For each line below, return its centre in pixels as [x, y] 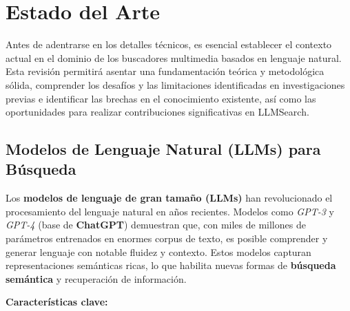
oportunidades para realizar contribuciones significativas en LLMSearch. [157, 112]
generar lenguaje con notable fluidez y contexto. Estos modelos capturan [158, 251]
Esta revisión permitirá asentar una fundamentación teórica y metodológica [165, 71]
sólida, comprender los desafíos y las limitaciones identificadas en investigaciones [175, 84]
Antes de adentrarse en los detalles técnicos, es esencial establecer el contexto [169, 44]
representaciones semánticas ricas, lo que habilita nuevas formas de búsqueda [171, 265]
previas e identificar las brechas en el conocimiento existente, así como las [161, 98]
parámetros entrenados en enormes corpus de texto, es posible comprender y [167, 238]
